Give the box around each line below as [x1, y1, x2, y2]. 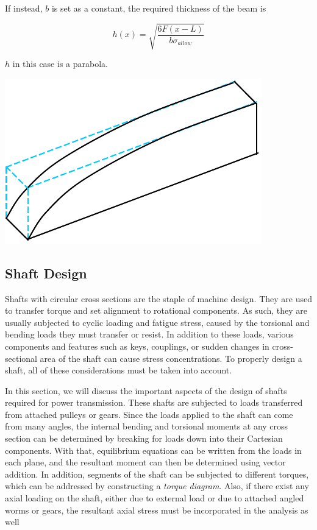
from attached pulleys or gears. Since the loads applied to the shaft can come [5, 408, 293, 420]
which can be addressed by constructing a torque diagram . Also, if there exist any [5, 479, 309, 492]
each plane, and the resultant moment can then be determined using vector [5, 456, 286, 468]
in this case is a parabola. [12, 57, 108, 70]
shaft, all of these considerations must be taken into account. [5, 364, 232, 376]
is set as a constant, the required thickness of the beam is [51, 2, 266, 14]
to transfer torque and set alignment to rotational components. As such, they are [5, 304, 308, 317]
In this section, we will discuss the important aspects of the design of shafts [5, 384, 287, 397]
